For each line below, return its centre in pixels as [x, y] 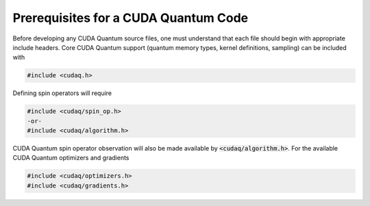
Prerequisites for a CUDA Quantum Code [131, 18]
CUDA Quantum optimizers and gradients [71, 158]
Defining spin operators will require [62, 93]
